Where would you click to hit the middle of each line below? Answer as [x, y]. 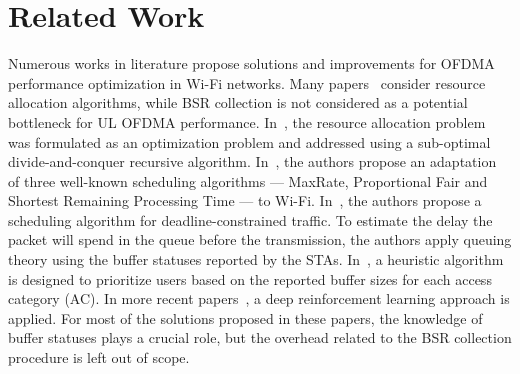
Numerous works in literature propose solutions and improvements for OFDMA [251, 63]
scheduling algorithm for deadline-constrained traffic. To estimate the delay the [250, 219]
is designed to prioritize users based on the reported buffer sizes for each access [250, 278]
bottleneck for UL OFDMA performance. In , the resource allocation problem [247, 121]
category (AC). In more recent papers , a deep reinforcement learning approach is [259, 298]
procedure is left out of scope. [99, 357]
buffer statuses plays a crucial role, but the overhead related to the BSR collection [260, 337]
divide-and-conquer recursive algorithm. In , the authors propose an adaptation [252, 161]
